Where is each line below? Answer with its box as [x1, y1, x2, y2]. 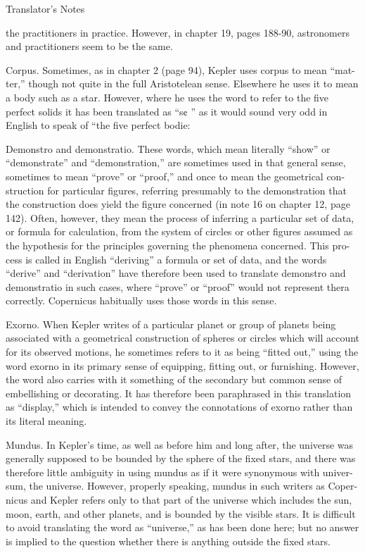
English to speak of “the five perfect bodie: [6, 118, 191, 132]
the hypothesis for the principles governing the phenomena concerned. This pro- [6, 237, 350, 252]
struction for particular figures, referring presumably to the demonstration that [6, 182, 347, 197]
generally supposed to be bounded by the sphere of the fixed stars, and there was [6, 451, 356, 466]
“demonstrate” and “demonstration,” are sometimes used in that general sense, [6, 155, 346, 170]
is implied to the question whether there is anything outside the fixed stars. [6, 533, 331, 548]
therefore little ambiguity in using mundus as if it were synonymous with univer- [6, 464, 353, 479]
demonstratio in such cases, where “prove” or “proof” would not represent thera [6, 279, 350, 294]
